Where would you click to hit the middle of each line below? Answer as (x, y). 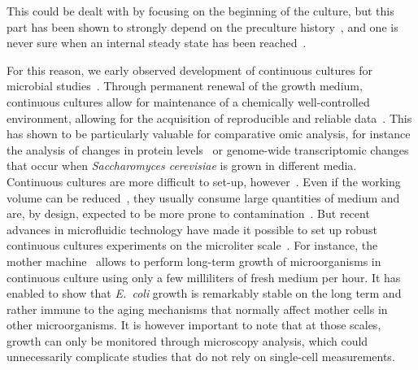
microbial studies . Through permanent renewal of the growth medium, (185, 86)
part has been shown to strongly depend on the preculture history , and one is (202, 26)
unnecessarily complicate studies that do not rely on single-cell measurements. (201, 357)
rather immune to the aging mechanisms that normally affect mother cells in (197, 309)
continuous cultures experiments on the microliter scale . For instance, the (192, 245)
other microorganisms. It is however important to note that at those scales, (194, 325)
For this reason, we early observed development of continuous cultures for (189, 70)
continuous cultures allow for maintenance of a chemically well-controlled (188, 101)
